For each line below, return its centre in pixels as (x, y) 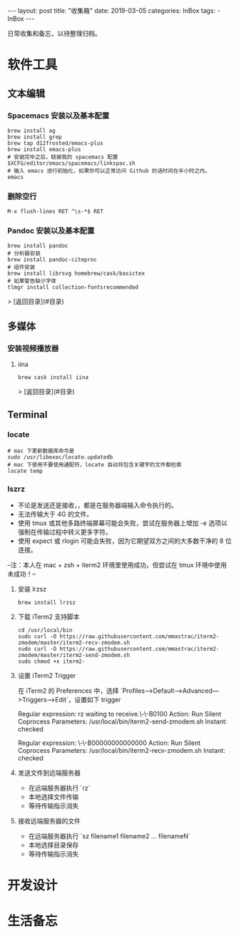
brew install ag (31, 131)
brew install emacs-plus (44, 149)
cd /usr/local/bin (45, 630)
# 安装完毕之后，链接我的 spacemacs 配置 (63, 157)
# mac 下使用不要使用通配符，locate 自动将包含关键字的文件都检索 (95, 465)
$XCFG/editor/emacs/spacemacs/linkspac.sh (71, 163)
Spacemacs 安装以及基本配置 (59, 116)
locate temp (25, 471)
